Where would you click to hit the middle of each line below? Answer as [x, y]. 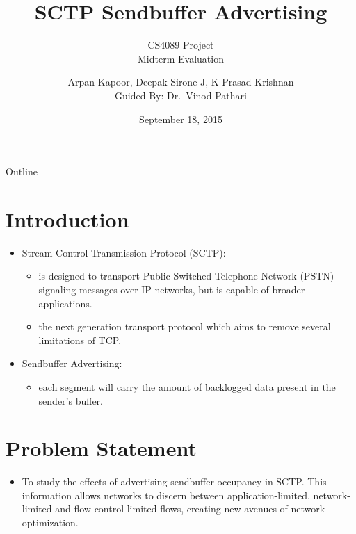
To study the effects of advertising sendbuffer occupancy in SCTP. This [174, 482]
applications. [65, 303]
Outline [22, 171]
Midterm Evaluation [181, 58]
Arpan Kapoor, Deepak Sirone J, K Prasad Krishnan [181, 82]
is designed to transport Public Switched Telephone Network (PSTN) [186, 276]
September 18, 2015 [181, 119]
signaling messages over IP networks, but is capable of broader [172, 289]
